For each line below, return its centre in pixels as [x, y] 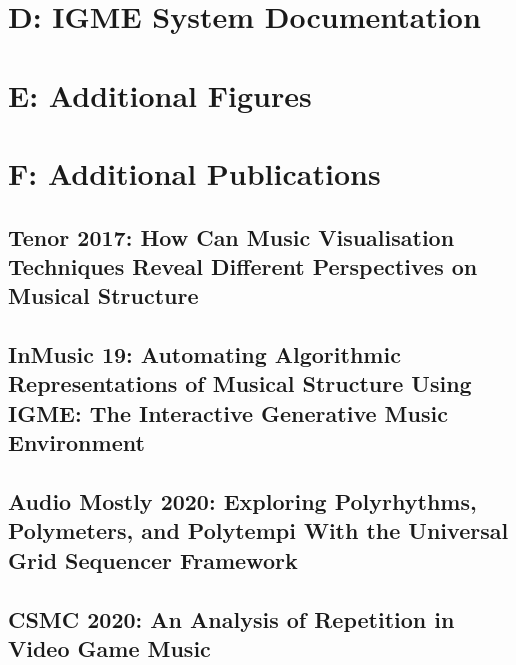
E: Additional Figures [160, 94]
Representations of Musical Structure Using [240, 383]
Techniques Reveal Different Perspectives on [243, 265]
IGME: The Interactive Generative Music [228, 412]
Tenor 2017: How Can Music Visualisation [231, 236]
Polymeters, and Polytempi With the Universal [258, 530]
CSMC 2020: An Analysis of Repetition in [231, 618]
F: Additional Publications [194, 172]
